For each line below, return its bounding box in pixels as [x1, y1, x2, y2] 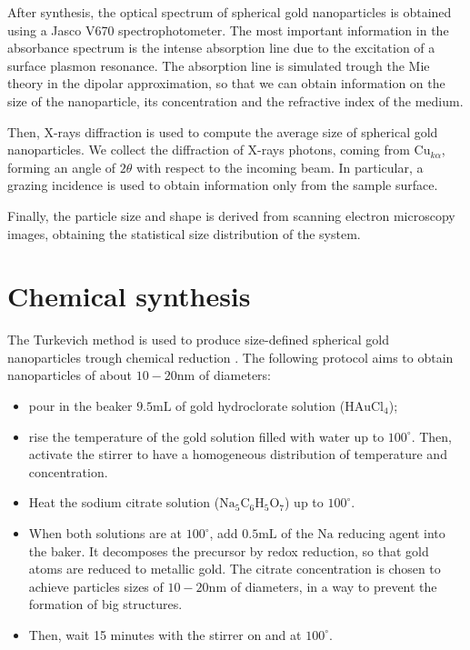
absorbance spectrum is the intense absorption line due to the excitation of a [7, 38, 435, 57]
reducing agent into [337, 524, 445, 542]
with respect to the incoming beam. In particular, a [135, 157, 424, 176]
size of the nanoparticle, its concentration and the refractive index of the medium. [7, 91, 464, 110]
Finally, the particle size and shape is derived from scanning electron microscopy [7, 205, 455, 225]
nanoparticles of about [7, 365, 133, 385]
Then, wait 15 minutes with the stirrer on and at [28, 625, 302, 644]
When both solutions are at [28, 524, 183, 542]
